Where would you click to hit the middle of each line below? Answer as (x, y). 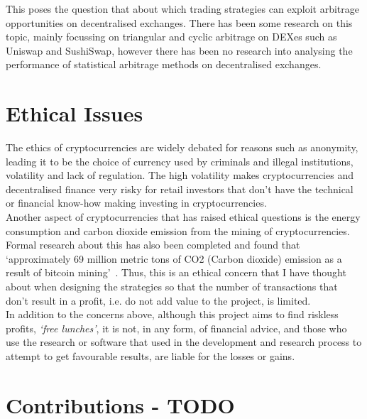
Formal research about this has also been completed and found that (153, 245)
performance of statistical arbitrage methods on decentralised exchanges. (164, 64)
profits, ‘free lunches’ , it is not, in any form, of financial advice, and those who (176, 328)
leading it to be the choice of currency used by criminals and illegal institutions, (180, 161)
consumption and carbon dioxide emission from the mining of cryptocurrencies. (178, 230)
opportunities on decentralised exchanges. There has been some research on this (179, 22)
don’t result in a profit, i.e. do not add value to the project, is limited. (158, 300)
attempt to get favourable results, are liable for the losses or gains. (150, 356)
